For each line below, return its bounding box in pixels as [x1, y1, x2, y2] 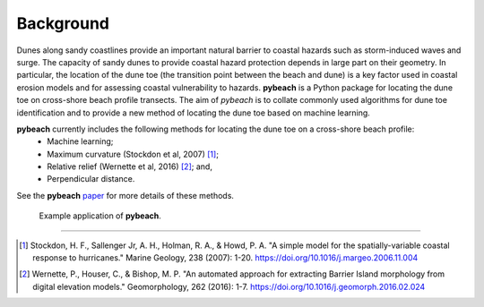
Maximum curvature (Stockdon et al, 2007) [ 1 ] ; [47, 149, 220, 159]
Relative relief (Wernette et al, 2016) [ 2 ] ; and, [47, 161, 212, 172]
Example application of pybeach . [39, 210, 161, 221]
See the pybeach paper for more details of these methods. [16, 190, 235, 200]
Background [16, 13, 109, 33]
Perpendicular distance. [47, 174, 135, 184]
